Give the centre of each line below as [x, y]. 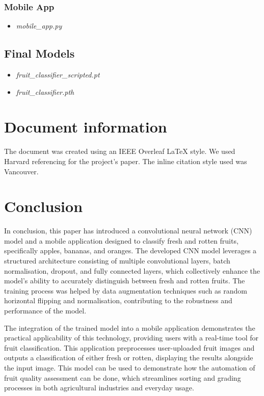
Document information [86, 127]
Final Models [39, 53]
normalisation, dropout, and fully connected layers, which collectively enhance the [132, 270]
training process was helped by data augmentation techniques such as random [126, 290]
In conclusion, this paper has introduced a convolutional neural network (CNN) [128, 231]
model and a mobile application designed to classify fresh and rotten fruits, [121, 240]
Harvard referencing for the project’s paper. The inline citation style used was [126, 161]
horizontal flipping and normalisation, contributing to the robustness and [118, 300]
